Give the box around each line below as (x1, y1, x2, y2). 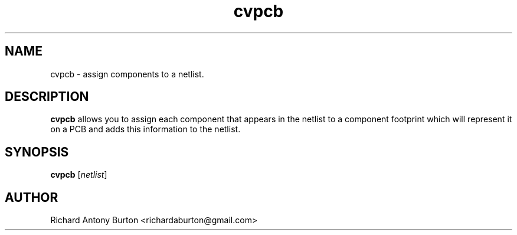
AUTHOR (5, 190, 58, 205)
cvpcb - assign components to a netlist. (50, 68, 204, 79)
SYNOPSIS (5, 144, 69, 159)
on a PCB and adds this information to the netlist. (50, 124, 241, 135)
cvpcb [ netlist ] (50, 169, 107, 180)
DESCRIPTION (5, 89, 89, 105)
